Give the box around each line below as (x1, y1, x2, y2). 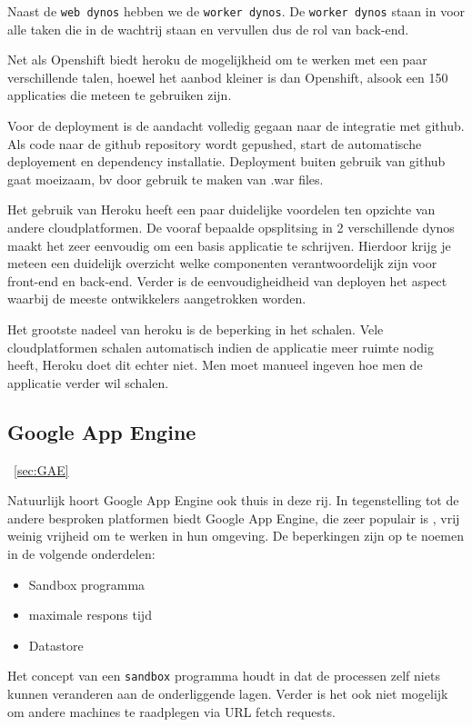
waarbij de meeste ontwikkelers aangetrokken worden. (7, 289, 306, 308)
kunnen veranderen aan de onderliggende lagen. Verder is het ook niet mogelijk (7, 683, 448, 702)
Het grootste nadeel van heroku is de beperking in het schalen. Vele (7, 319, 384, 338)
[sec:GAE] (14, 460, 69, 479)
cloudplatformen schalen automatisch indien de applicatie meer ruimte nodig (7, 337, 434, 356)
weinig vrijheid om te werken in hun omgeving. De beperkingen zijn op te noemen (7, 526, 464, 545)
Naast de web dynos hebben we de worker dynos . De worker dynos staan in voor (7, 2, 466, 20)
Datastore (28, 635, 84, 654)
